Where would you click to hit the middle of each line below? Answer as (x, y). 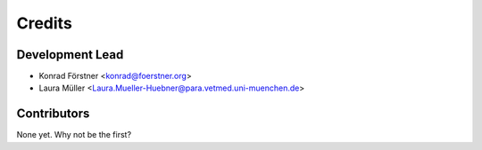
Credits (45, 23)
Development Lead (70, 55)
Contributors (53, 114)
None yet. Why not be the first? (74, 135)
